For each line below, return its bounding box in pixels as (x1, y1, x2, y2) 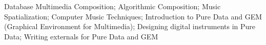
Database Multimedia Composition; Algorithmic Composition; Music (4, 1, 221, 11)
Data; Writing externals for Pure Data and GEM (4, 31, 158, 41)
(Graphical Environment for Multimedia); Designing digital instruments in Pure (4, 21, 256, 32)
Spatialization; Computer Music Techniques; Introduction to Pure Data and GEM (4, 11, 262, 21)
